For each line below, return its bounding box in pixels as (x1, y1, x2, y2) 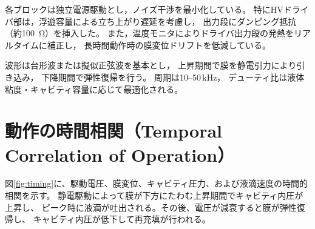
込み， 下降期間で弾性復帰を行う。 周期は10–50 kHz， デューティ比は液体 (13, 70, 305, 83)
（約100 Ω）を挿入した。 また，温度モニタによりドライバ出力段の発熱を (5, 27, 294, 39)
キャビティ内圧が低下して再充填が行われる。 (33, 213, 211, 225)
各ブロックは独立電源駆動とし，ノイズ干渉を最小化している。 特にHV (5, 3, 283, 15)
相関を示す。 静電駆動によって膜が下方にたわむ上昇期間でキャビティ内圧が (5, 189, 303, 202)
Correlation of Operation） (5, 142, 235, 167)
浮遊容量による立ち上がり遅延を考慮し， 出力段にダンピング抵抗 (38, 15, 297, 27)
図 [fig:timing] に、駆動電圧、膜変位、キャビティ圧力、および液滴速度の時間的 (5, 177, 308, 190)
